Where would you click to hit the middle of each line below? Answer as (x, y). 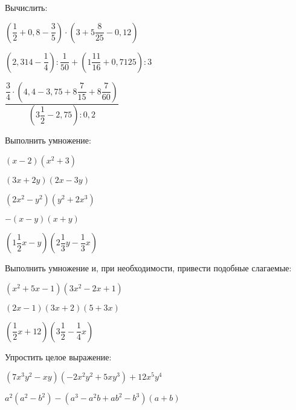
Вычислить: (26, 7)
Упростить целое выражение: (58, 356)
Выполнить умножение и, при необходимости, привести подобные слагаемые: (148, 268)
